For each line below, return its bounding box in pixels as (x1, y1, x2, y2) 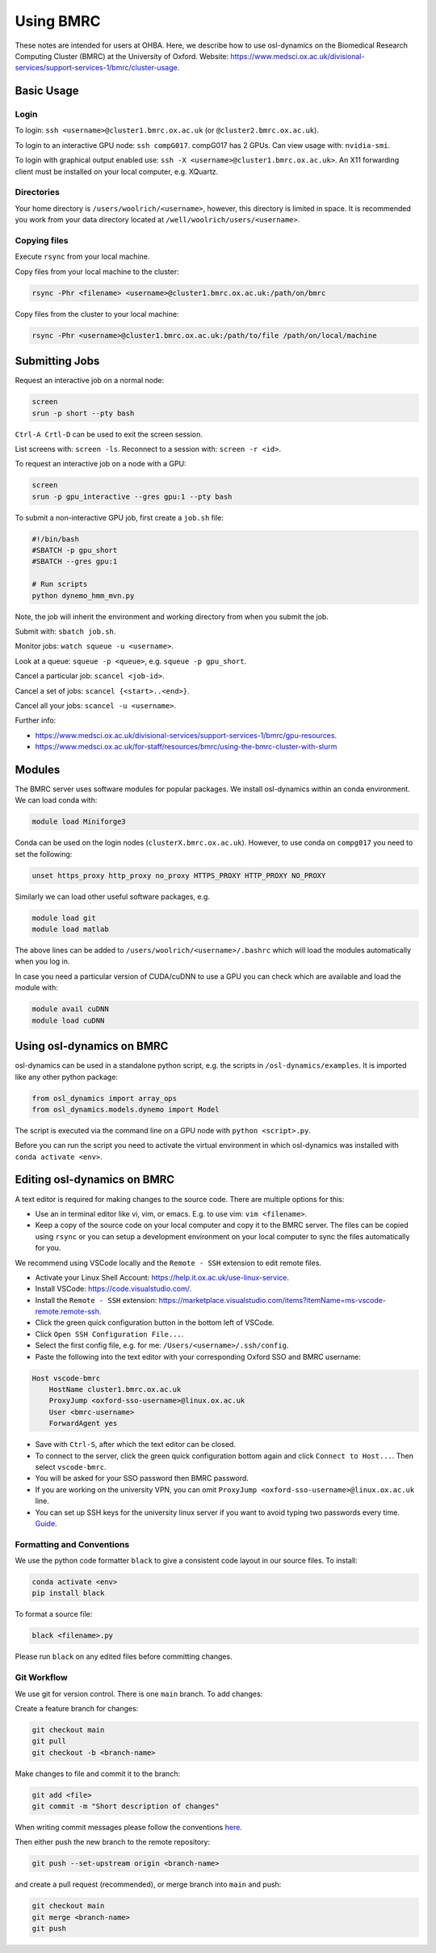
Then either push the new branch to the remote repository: (15, 1837, 210, 1847)
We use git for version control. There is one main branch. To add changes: (15, 1689, 263, 1698)
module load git (31, 913, 97, 922)
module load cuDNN (31, 1015, 105, 1025)
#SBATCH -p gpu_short (31, 546, 118, 555)
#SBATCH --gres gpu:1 (31, 557, 118, 566)
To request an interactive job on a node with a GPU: (15, 459, 187, 469)
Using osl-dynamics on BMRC (15, 1040, 169, 1053)
